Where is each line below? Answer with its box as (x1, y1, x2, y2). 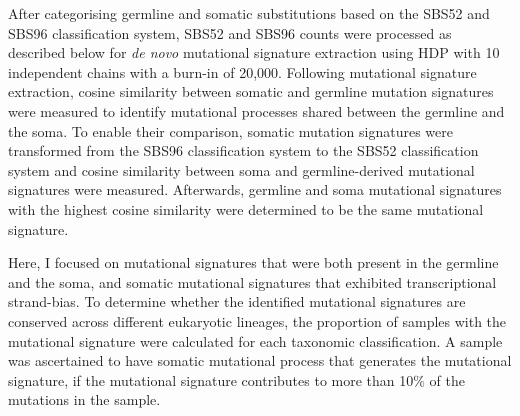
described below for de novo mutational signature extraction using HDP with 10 (8, 42, 500, 63)
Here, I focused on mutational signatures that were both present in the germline (8, 252, 499, 273)
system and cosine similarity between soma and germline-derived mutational (8, 159, 475, 180)
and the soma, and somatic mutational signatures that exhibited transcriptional (8, 271, 497, 292)
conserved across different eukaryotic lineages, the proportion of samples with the (8, 310, 507, 331)
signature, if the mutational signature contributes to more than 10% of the (8, 369, 465, 390)
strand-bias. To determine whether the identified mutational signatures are (8, 291, 466, 312)
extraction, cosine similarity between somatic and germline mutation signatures (8, 81, 494, 102)
